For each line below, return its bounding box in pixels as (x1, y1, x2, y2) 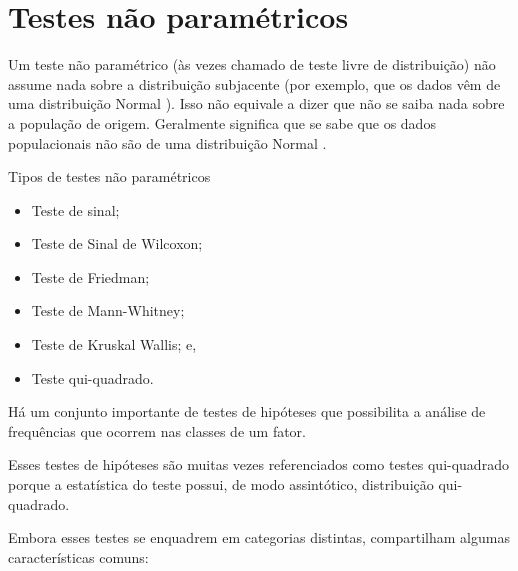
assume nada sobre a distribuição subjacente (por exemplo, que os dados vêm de (8, 73, 501, 94)
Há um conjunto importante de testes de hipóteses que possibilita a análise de (8, 401, 486, 422)
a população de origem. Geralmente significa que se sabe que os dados (8, 112, 436, 133)
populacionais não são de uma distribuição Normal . (8, 132, 327, 153)
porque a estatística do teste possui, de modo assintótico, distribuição (8, 474, 434, 495)
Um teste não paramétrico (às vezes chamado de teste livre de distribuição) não (8, 54, 496, 75)
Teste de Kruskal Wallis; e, (31, 334, 197, 355)
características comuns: (8, 546, 149, 567)
